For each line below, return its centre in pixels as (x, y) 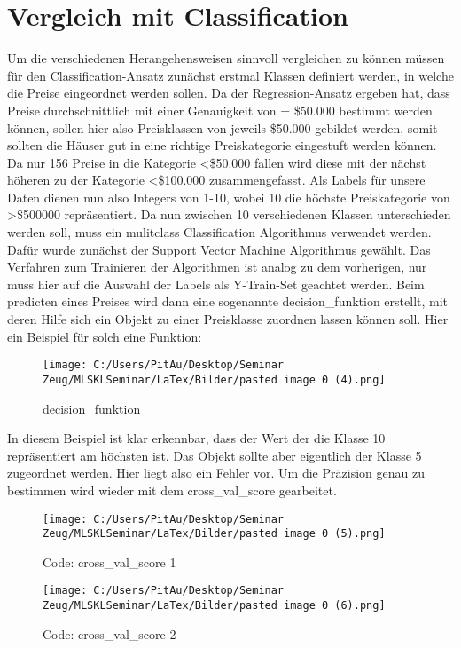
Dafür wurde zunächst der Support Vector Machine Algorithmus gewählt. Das (219, 249)
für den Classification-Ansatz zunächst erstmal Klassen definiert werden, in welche (230, 75)
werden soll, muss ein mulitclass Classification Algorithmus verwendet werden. (219, 232)
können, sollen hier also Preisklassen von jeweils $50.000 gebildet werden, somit (223, 127)
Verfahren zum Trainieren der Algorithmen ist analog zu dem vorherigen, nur (217, 267)
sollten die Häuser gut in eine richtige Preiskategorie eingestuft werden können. (222, 145)
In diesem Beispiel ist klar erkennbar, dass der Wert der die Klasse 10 (196, 438)
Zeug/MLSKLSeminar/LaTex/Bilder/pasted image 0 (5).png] (214, 534)
